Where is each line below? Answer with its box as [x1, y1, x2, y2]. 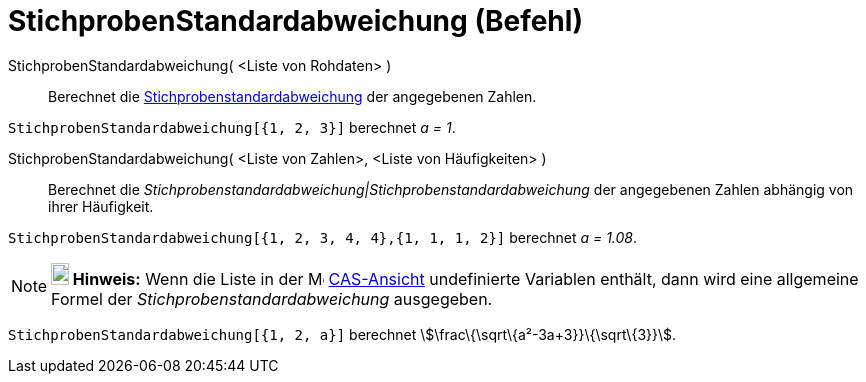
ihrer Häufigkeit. [48, 197, 154, 215]
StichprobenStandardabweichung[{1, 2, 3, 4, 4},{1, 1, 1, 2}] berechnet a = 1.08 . [8, 228, 638, 246]
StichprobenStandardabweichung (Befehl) [8, 4, 583, 38]
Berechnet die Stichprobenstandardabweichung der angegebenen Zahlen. [48, 87, 537, 105]
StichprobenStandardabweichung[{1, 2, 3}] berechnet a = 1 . [8, 118, 456, 136]
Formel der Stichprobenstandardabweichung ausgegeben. [51, 288, 493, 309]
